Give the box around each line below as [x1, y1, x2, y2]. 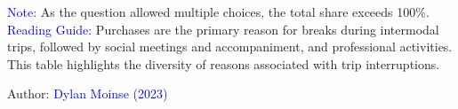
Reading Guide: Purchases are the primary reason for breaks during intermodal [7, 19, 439, 38]
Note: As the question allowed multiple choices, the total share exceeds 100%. [7, 3, 430, 20]
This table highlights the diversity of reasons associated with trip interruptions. [7, 54, 440, 73]
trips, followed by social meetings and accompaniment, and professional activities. [7, 37, 453, 56]
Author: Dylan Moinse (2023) [7, 84, 168, 103]
